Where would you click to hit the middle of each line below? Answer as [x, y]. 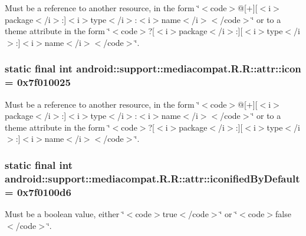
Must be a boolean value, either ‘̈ [65, 213]
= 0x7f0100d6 [38, 192]
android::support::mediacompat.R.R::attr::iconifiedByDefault [152, 178]
